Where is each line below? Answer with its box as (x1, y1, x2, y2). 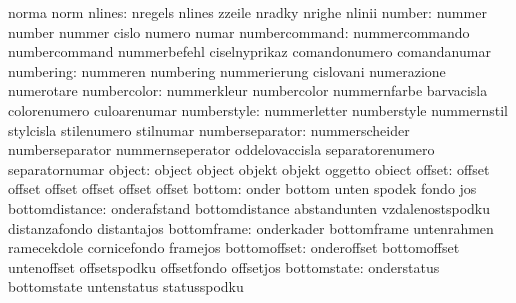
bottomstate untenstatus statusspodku (8, 276, 244, 297)
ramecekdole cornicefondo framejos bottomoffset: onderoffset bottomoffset (8, 237, 460, 258)
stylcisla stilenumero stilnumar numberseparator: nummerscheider (8, 119, 410, 140)
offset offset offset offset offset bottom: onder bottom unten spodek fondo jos (8, 178, 477, 199)
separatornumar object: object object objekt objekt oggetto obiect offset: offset (8, 158, 490, 179)
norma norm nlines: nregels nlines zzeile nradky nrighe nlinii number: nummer (8, 2, 487, 22)
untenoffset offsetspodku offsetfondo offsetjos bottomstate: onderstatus (8, 256, 440, 277)
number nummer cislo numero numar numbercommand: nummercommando (8, 21, 470, 42)
